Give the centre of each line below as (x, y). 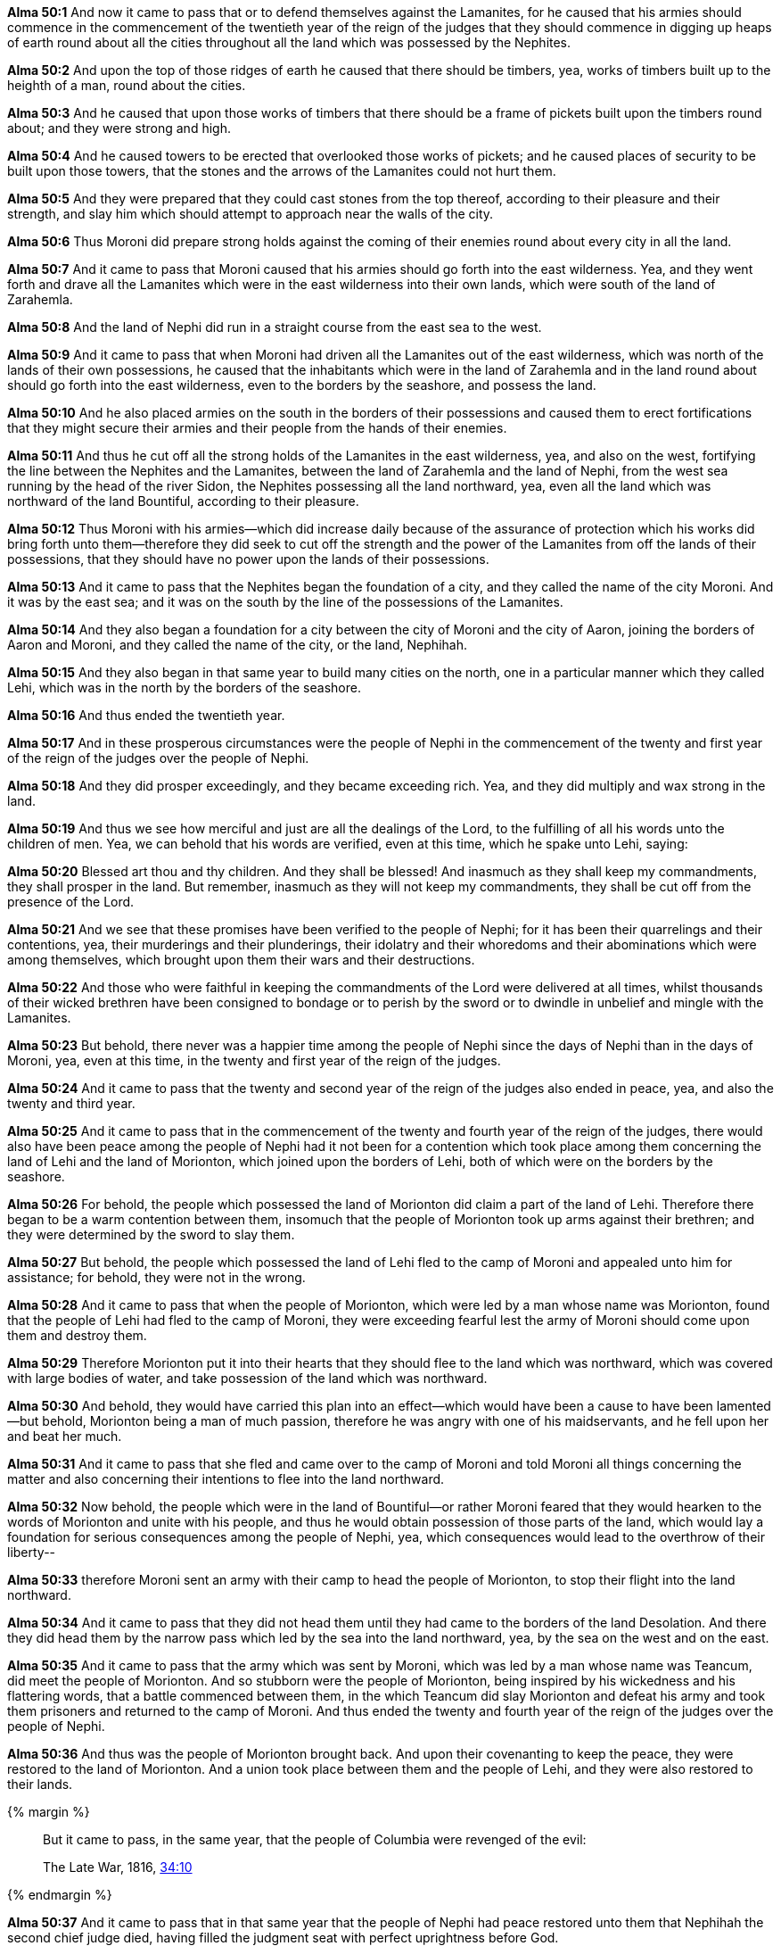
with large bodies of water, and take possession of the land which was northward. (247, 1378)
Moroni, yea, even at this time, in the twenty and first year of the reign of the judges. (254, 1060)
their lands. (40, 1784)
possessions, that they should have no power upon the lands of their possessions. (248, 559)
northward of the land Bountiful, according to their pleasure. (183, 501)
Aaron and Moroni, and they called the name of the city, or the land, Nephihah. (237, 645)
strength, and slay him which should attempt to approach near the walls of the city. (251, 214)
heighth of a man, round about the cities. (127, 85)
